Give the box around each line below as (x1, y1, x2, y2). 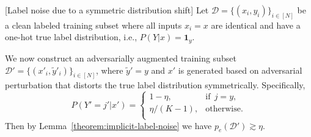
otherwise (205, 105, 241, 114)
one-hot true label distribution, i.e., (5, 30, 137, 43)
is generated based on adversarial (178, 63, 302, 76)
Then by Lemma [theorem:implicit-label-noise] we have (5, 119, 212, 132)
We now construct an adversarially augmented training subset (5, 51, 236, 64)
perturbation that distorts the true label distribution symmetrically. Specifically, (5, 79, 306, 91)
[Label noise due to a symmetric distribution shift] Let (5, 4, 209, 16)
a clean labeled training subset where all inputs (5, 18, 182, 31)
